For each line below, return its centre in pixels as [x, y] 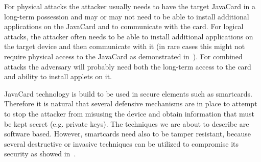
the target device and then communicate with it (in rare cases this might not [125, 46]
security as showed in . [40, 154]
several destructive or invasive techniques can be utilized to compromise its [122, 143]
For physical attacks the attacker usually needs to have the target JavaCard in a [130, 6]
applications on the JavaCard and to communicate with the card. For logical [124, 26]
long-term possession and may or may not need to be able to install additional [127, 16]
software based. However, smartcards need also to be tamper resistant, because [127, 134]
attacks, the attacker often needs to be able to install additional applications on [129, 36]
